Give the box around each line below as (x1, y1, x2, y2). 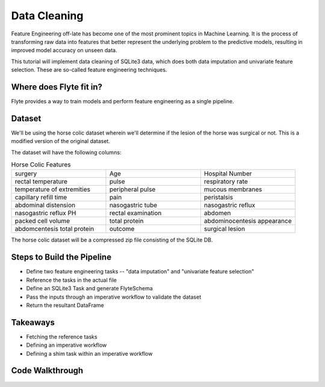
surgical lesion (203, 225, 246, 233)
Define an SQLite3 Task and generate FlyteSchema (26, 285, 153, 292)
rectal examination (109, 209, 162, 218)
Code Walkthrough (11, 365, 84, 376)
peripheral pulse (109, 185, 156, 194)
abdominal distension (14, 201, 75, 210)
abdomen (203, 209, 231, 218)
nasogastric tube (109, 201, 158, 210)
